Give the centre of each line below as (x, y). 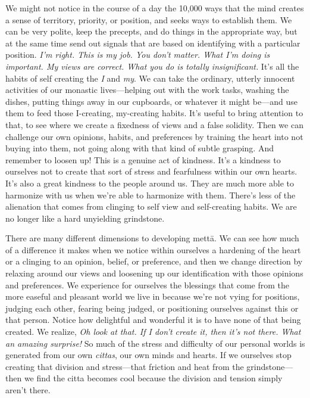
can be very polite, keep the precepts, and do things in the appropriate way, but (151, 31)
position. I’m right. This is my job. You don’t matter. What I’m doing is (138, 55)
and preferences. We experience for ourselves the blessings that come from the (148, 284)
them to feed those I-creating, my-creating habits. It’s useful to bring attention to (154, 113)
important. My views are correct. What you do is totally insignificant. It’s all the (152, 66)
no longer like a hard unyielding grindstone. (85, 218)
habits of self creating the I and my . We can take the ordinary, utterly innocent (150, 78)
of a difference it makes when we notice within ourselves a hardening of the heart (153, 249)
